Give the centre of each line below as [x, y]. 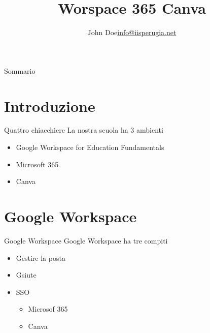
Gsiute [26, 275]
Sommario [20, 70]
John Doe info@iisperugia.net [132, 32]
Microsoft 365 [37, 164]
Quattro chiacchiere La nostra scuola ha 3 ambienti [84, 130]
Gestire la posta [41, 258]
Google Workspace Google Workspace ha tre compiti [86, 240]
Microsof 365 [48, 309]
